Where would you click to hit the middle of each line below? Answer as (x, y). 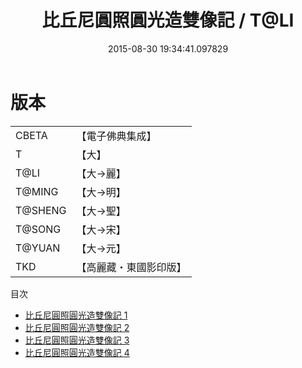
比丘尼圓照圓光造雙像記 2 (77, 327)
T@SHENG (41, 210)
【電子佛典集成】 (116, 136)
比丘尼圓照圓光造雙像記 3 (77, 340)
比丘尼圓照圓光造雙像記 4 (77, 352)
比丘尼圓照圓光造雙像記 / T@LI (168, 20)
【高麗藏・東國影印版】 (131, 267)
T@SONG (38, 229)
